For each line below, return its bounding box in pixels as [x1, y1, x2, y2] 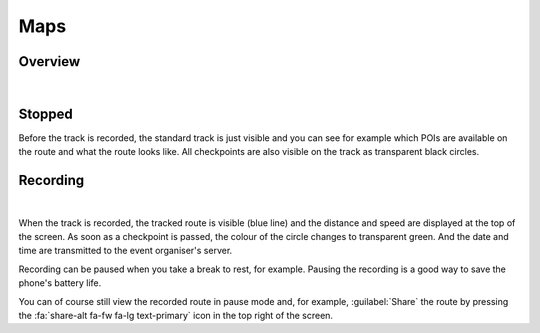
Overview [18, 53, 81, 70]
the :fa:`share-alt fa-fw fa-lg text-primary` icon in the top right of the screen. [18, 310, 334, 321]
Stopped [18, 105, 74, 122]
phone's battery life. [18, 277, 102, 289]
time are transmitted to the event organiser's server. [18, 245, 233, 257]
